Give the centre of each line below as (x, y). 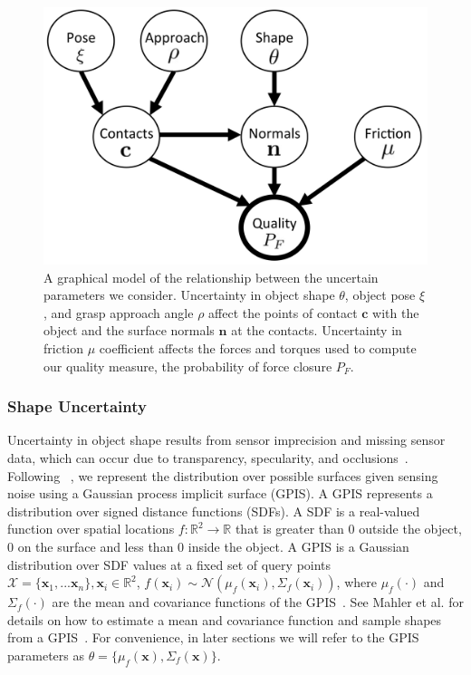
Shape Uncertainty (77, 406)
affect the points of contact (283, 312)
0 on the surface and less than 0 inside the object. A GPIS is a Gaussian (208, 546)
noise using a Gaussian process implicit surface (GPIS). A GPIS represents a (220, 493)
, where (356, 582)
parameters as (46, 655)
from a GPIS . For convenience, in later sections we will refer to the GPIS (213, 637)
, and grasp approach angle (119, 312)
